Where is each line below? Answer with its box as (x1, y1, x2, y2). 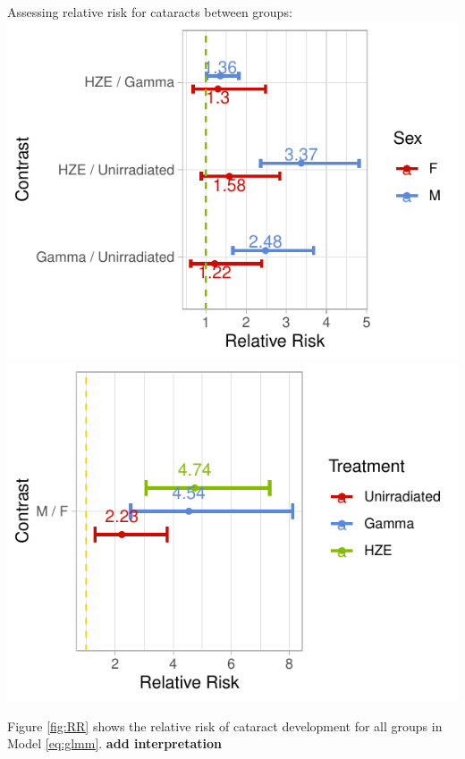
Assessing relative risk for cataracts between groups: (7, 3, 292, 21)
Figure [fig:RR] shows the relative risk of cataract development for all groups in (7, 716, 443, 735)
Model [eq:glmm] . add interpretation (7, 734, 222, 753)
